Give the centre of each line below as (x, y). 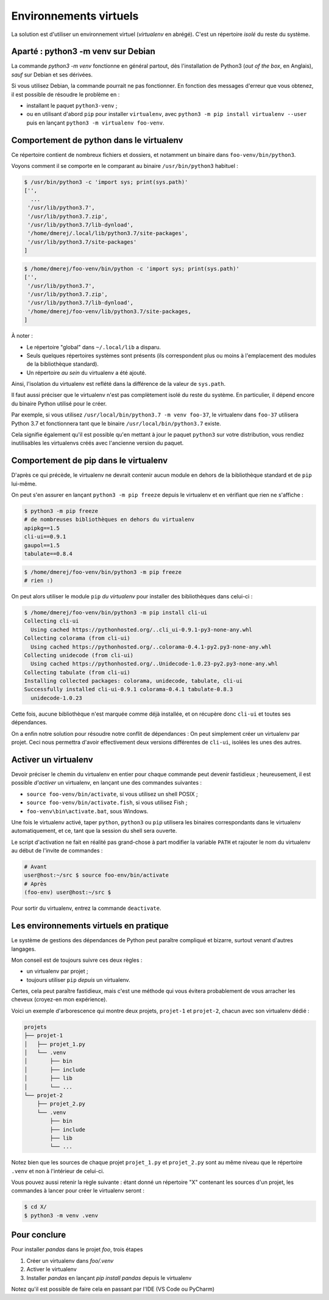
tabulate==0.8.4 (48, 554)
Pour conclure (39, 1235)
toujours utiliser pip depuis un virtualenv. (78, 979)
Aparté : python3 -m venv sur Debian (83, 52)
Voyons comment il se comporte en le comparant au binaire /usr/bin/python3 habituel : (125, 166)
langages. (24, 949)
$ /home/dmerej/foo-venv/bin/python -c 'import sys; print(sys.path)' (132, 268)
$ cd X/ (35, 1207)
